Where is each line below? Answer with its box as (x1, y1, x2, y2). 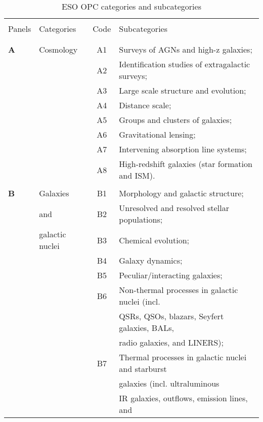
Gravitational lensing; (119, 129, 196, 140)
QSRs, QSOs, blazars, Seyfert (119, 310, 224, 322)
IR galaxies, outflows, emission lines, (119, 392, 248, 404)
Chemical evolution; (119, 234, 189, 246)
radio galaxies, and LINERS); (119, 336, 224, 348)
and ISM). (119, 170, 155, 181)
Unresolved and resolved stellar (119, 202, 230, 214)
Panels (8, 23, 31, 34)
